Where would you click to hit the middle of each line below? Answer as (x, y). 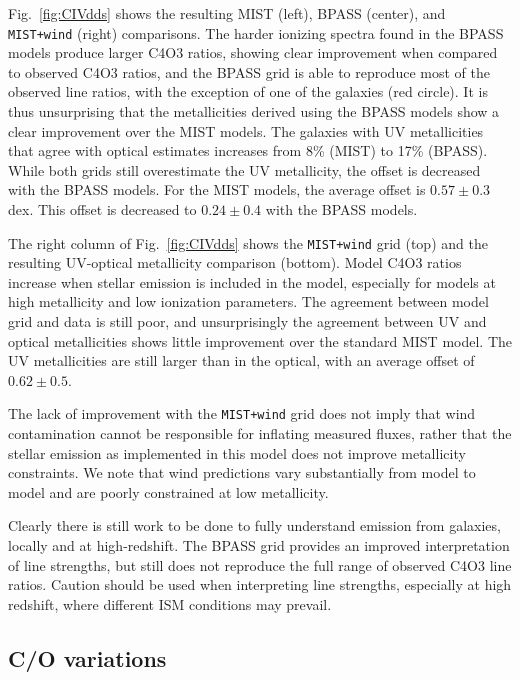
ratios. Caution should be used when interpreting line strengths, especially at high (260, 584)
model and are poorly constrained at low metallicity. (168, 491)
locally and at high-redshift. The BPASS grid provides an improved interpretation (259, 545)
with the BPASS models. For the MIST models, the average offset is (217, 189)
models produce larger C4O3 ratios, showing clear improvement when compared (253, 52)
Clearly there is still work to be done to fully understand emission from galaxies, (254, 525)
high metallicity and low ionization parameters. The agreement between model (248, 301)
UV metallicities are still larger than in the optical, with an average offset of (241, 360)
